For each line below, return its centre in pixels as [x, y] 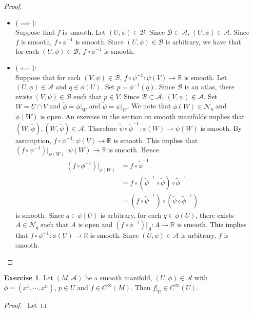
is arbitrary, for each [131, 215]
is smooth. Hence [134, 150]
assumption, [33, 140]
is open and [95, 224]
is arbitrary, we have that [203, 41]
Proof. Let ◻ [25, 304]
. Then [141, 287]
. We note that [149, 106]
